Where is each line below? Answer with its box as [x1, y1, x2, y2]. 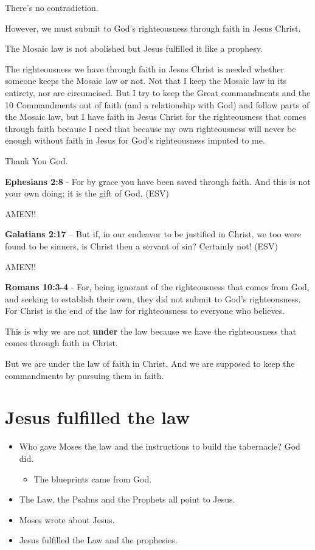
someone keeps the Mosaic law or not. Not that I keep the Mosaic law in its [5, 74, 287, 87]
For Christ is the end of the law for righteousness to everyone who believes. [5, 304, 285, 317]
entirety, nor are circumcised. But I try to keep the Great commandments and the [5, 86, 311, 99]
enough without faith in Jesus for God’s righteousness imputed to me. [5, 134, 265, 147]
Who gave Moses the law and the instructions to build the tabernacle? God [19, 440, 300, 453]
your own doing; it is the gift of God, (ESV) [5, 187, 169, 200]
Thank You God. [5, 154, 68, 167]
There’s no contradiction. [5, 1, 99, 13]
